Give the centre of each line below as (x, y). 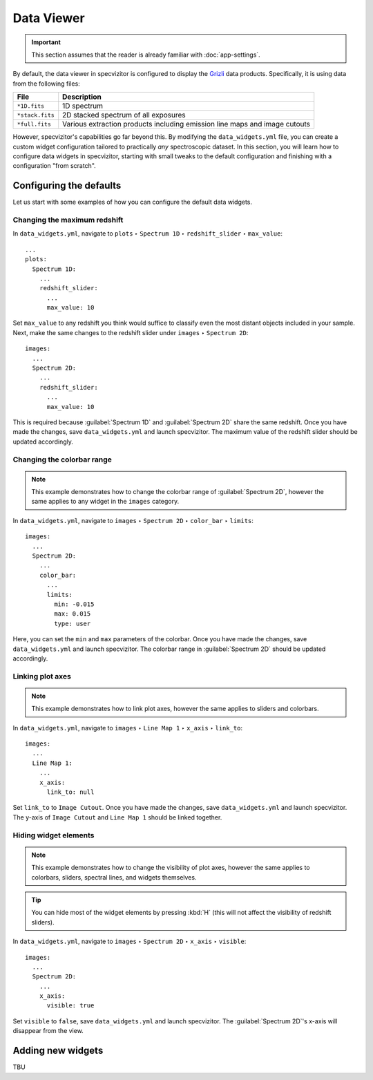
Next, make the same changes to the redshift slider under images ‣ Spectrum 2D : (131, 332)
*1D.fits (31, 106)
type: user (73, 623)
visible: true (70, 1006)
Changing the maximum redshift (68, 220)
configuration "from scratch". (54, 166)
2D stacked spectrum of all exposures (124, 115)
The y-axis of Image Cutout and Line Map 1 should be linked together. (117, 817)
